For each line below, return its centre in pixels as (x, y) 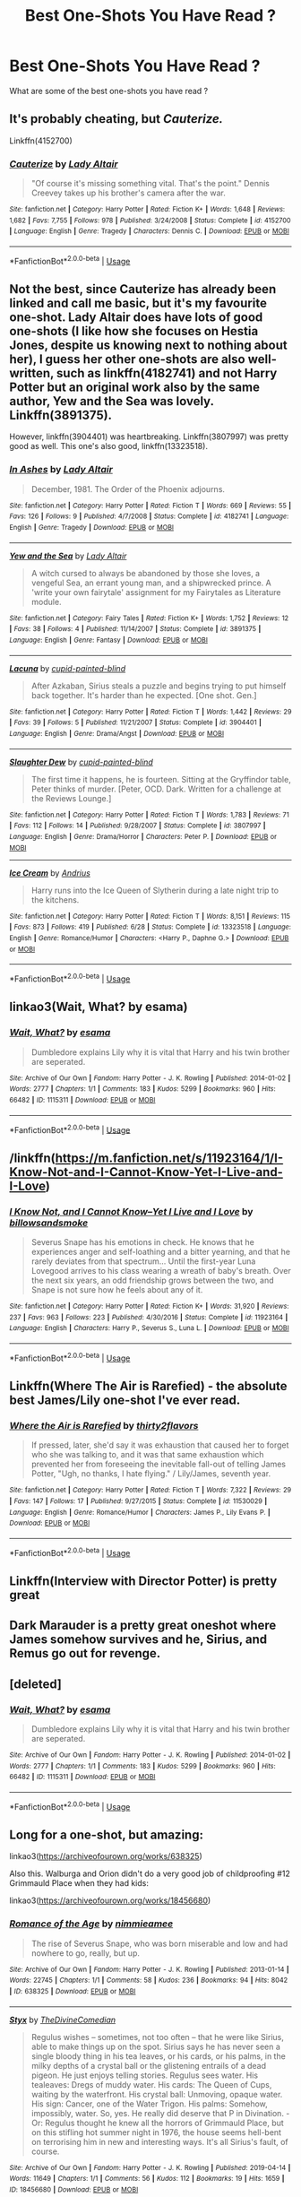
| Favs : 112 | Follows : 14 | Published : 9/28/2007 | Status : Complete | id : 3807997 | (138, 826)
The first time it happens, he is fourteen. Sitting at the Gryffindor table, (161, 779)
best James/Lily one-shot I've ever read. (125, 1400)
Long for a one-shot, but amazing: (107, 1835)
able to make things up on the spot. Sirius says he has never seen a (155, 2046)
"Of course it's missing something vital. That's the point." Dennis (150, 184)
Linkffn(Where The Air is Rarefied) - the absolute (149, 1386)
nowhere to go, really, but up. (86, 1953)
